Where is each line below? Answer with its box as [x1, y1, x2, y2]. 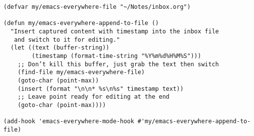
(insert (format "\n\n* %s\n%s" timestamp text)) [17, 85, 184, 92]
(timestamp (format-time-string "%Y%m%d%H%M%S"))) [32, 52, 201, 59]
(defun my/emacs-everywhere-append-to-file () [3, 20, 159, 27]
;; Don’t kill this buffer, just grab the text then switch [17, 60, 219, 68]
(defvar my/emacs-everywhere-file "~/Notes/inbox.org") [3, 3, 191, 10]
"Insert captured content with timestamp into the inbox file [10, 27, 219, 35]
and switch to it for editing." [14, 36, 120, 43]
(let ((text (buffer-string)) [10, 44, 109, 52]
